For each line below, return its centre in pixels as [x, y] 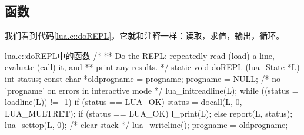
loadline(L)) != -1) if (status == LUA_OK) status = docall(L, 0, [123, 102]
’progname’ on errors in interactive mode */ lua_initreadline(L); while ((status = [152, 90]
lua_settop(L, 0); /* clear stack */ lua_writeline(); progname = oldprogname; [146, 125]
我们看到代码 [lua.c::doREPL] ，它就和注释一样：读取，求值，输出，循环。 [145, 36]
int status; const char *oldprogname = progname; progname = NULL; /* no [143, 78]
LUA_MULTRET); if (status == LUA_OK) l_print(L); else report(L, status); [149, 113]
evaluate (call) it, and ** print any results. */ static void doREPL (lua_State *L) [152, 67]
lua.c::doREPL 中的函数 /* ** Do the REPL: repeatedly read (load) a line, [140, 55]
